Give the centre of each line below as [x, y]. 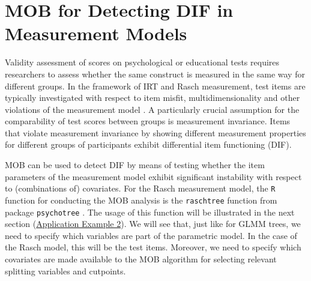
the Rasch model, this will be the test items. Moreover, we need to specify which [153, 247]
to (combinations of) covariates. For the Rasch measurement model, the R [140, 188]
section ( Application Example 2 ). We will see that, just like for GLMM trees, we [153, 224]
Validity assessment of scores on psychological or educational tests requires [142, 62]
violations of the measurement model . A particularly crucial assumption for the [152, 109]
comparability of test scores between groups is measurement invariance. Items [148, 121]
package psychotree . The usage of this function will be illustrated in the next [150, 212]
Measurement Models [96, 33]
